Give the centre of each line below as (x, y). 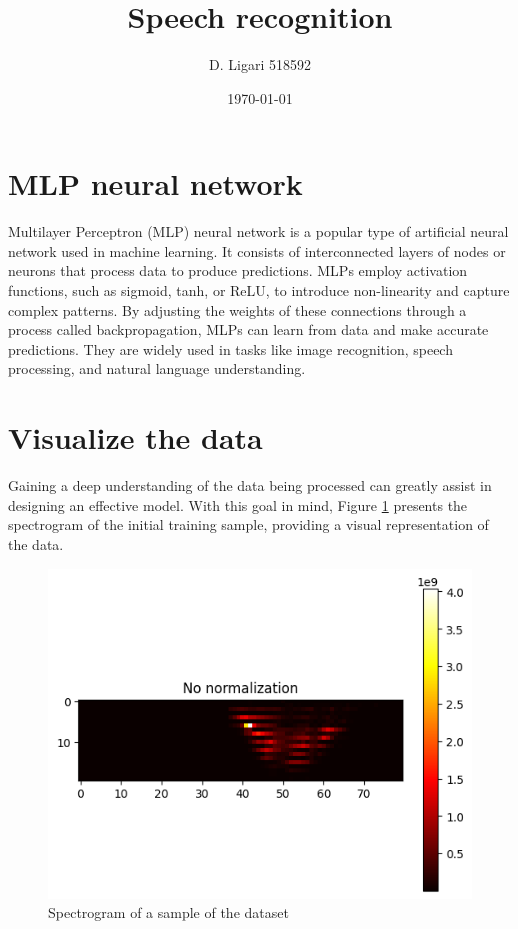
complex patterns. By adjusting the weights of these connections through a (237, 309)
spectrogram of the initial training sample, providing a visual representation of (248, 524)
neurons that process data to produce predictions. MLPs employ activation (238, 270)
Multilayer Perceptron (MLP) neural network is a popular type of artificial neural (258, 231)
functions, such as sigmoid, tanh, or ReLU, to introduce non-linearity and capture (259, 290)
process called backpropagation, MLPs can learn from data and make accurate (248, 329)
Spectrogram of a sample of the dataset (168, 912)
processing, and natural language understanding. (157, 368)
